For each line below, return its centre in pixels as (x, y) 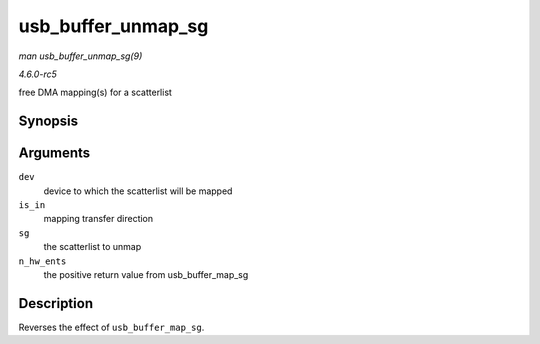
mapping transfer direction (98, 219)
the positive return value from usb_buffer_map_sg (146, 274)
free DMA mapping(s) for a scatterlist (95, 92)
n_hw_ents (42, 261)
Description (56, 303)
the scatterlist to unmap (92, 247)
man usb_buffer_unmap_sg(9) (80, 56)
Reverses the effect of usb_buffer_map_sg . (111, 327)
